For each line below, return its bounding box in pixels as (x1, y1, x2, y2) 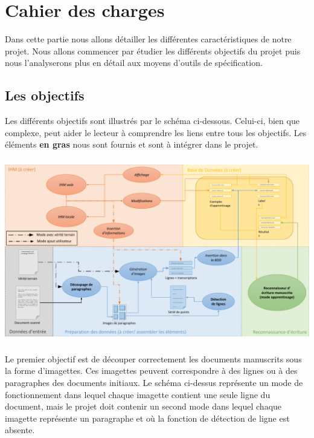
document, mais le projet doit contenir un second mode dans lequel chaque (5, 400, 282, 413)
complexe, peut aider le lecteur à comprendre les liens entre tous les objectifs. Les (5, 126, 307, 139)
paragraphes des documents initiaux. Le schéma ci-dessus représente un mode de (5, 376, 303, 388)
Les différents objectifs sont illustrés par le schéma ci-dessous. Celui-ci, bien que (5, 114, 300, 127)
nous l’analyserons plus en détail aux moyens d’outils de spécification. (5, 56, 263, 69)
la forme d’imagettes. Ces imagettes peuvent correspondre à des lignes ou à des (5, 364, 298, 377)
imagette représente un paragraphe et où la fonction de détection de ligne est (5, 411, 290, 424)
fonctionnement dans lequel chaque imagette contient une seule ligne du (5, 388, 271, 400)
